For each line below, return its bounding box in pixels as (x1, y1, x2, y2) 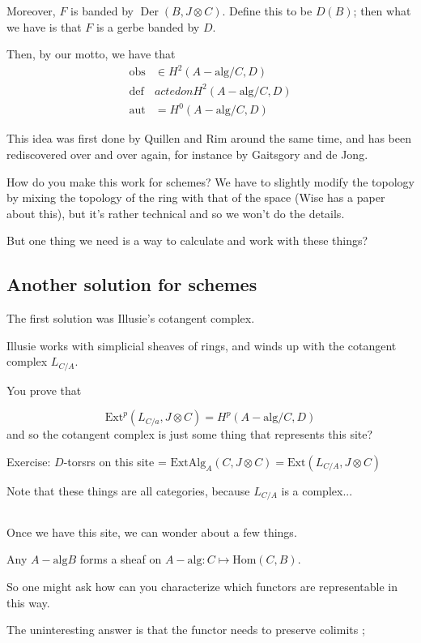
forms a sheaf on (79, 551, 162, 568)
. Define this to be (222, 2, 313, 19)
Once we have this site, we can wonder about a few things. (6, 523, 297, 540)
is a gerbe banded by (96, 18, 200, 35)
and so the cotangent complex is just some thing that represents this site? (6, 426, 373, 443)
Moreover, (6, 2, 56, 19)
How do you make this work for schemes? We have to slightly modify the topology (6, 173, 415, 190)
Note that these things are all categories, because (6, 482, 250, 499)
